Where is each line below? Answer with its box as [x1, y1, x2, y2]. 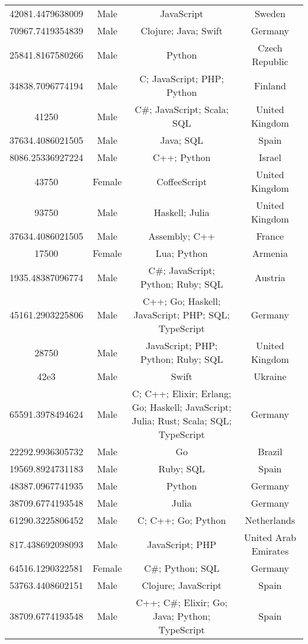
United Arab [243, 530, 296, 544]
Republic [252, 54, 288, 68]
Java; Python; [153, 609, 211, 623]
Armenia [252, 246, 288, 260]
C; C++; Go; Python [137, 513, 226, 527]
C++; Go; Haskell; [143, 294, 221, 308]
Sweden [254, 7, 285, 20]
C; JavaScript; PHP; [139, 72, 224, 85]
